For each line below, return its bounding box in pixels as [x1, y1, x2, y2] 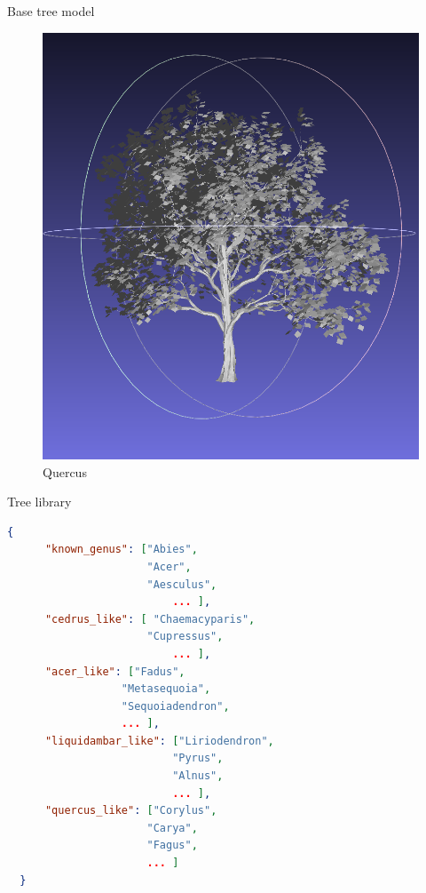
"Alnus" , [172, 769, 224, 783]
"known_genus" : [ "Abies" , [44, 543, 198, 556]
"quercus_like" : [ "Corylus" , [44, 804, 217, 817]
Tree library [7, 492, 72, 511]
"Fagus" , [146, 839, 198, 852]
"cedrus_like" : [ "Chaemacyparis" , [44, 612, 256, 626]
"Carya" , [146, 821, 198, 834]
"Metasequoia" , [121, 682, 211, 696]
